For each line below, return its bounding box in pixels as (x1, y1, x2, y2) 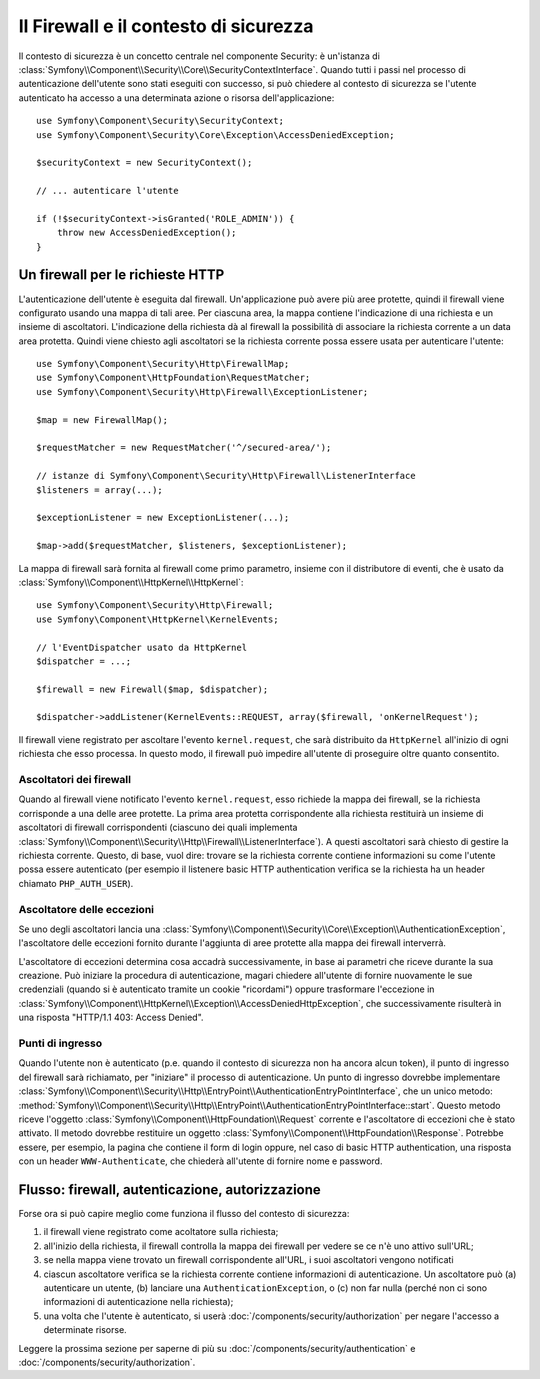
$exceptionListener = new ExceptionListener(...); (36, 512, 290, 524)
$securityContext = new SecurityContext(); (36, 157, 253, 169)
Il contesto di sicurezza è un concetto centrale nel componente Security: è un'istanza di (18, 50, 380, 62)
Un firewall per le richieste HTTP (18, 266, 225, 284)
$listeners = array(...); (36, 484, 164, 495)
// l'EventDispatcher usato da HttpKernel (36, 641, 248, 653)
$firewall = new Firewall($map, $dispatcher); (36, 683, 269, 695)
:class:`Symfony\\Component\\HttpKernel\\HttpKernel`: (18, 576, 244, 588)
